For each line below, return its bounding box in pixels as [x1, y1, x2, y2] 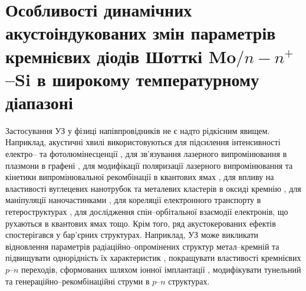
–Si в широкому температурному [5, 67, 259, 91]
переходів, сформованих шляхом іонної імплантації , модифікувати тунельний [21, 263, 301, 275]
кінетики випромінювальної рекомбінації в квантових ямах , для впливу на [5, 171, 274, 183]
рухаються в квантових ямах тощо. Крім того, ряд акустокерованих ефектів [5, 217, 276, 229]
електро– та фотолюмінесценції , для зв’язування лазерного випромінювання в [5, 148, 287, 160]
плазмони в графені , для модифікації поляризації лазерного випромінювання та [5, 159, 293, 171]
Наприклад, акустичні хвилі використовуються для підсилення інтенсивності [5, 136, 281, 148]
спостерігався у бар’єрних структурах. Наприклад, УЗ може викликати [5, 228, 258, 241]
